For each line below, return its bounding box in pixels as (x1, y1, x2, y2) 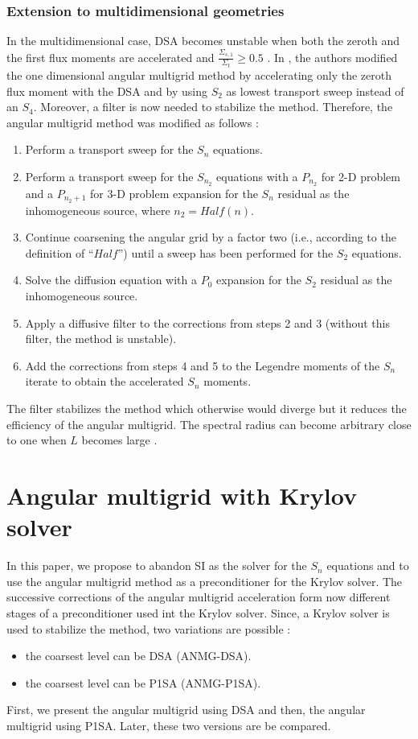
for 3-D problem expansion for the (90, 184, 258, 201)
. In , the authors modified (267, 48, 398, 65)
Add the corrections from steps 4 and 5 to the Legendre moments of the (25, 357, 380, 374)
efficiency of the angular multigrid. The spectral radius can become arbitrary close (6, 415, 412, 432)
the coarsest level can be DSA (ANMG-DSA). (25, 647, 252, 664)
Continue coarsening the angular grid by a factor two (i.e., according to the (25, 229, 396, 246)
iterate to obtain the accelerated (25, 373, 184, 390)
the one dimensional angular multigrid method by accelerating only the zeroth (6, 67, 391, 83)
